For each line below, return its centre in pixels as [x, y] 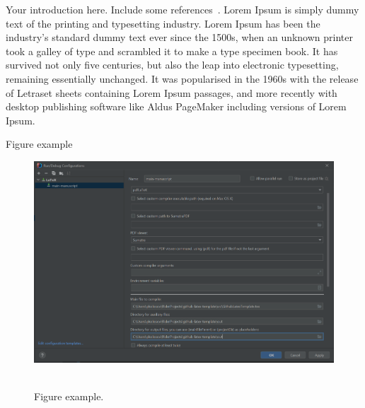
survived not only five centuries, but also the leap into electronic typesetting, [172, 65]
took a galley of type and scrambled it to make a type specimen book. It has [172, 51]
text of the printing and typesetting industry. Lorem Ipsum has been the [163, 23]
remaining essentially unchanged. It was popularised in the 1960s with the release [182, 78]
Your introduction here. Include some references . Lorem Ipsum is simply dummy [182, 9]
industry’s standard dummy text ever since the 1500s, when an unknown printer [179, 37]
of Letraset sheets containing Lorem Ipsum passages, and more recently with [172, 92]
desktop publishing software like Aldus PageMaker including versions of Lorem [176, 106]
